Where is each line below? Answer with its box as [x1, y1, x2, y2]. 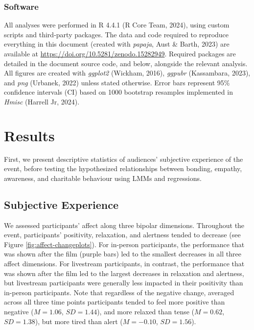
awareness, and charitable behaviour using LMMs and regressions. [4, 173, 202, 183]
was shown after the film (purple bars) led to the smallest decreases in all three [4, 249, 241, 259]
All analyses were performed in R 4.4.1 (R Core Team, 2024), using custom [4, 20, 230, 30]
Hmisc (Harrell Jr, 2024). [4, 96, 80, 106]
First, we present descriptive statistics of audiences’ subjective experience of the [4, 153, 243, 164]
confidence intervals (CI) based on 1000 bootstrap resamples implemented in [4, 87, 233, 97]
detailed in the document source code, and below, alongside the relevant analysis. [4, 58, 248, 68]
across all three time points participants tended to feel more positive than [4, 297, 225, 307]
